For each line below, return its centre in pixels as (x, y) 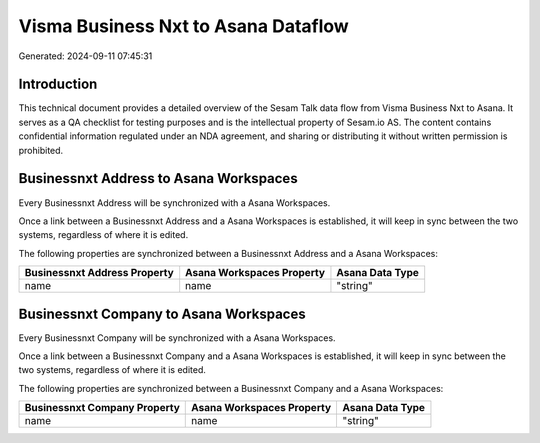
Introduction (58, 84)
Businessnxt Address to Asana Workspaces (158, 178)
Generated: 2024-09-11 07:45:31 (85, 56)
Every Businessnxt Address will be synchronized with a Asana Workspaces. (174, 202)
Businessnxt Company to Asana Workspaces (162, 313)
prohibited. (41, 150)
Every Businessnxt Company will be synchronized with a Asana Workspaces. (177, 337)
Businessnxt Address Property (99, 273)
